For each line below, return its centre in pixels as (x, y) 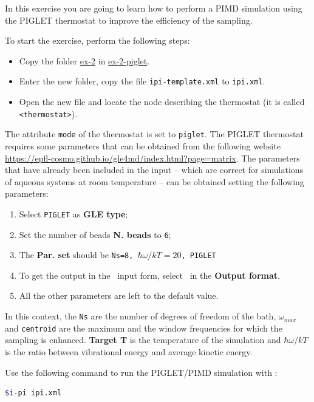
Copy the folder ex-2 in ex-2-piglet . (84, 60)
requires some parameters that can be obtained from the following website (143, 145)
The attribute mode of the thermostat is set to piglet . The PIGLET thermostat (154, 134)
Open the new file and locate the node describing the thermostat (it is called (162, 102)
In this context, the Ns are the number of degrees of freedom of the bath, (141, 316)
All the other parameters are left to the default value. (119, 295)
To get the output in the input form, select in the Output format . (149, 275)
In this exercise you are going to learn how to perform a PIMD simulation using (154, 8)
